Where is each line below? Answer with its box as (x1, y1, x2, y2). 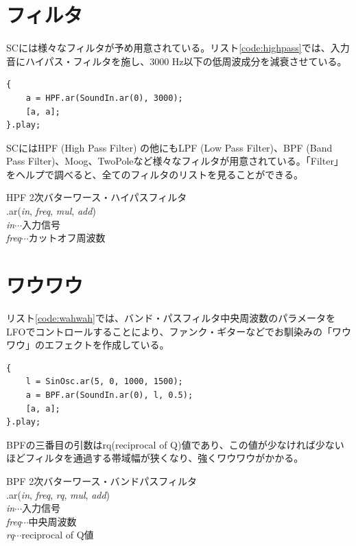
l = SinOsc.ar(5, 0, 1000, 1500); (25, 377, 183, 387)
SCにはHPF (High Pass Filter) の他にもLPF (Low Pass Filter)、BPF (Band (6, 140, 333, 154)
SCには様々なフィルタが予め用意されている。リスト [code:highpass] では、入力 (6, 40, 350, 55)
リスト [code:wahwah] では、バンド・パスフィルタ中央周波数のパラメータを (6, 310, 335, 324)
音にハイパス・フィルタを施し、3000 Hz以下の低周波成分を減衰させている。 (6, 54, 347, 68)
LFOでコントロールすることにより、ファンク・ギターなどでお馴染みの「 (6, 324, 332, 338)
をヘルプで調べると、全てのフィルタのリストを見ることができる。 (6, 167, 303, 181)
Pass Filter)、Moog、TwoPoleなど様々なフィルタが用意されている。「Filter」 (6, 154, 344, 168)
